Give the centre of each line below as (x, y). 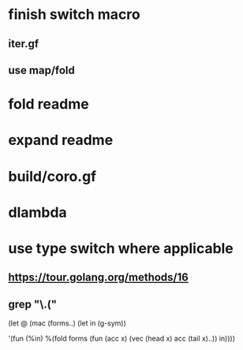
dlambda (37, 212)
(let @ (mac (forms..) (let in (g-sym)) (67, 323)
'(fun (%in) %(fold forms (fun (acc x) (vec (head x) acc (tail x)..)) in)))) (121, 339)
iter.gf (24, 44)
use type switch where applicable (121, 248)
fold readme (49, 104)
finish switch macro (74, 15)
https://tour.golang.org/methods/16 (99, 277)
